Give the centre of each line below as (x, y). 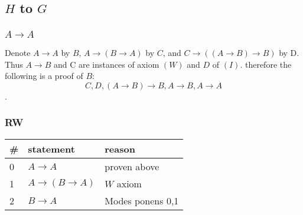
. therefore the (266, 64)
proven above (132, 166)
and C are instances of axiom (107, 64)
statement (51, 148)
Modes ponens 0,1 (142, 200)
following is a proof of (44, 76)
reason (120, 148)
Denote (18, 53)
